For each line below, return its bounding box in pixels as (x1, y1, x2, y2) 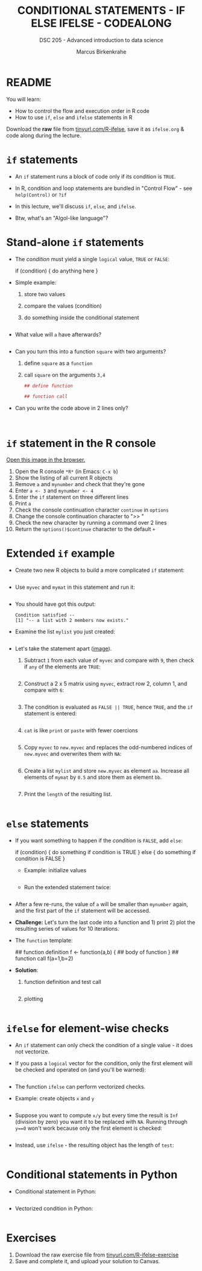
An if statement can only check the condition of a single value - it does (14, 1042, 193, 1049)
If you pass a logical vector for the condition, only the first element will (14, 1060, 193, 1067)
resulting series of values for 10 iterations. (14, 925, 119, 933)
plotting (24, 995, 43, 1003)
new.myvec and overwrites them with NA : (24, 750, 122, 758)
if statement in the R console (6, 436, 156, 450)
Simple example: (14, 279, 57, 286)
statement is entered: (24, 710, 77, 717)
